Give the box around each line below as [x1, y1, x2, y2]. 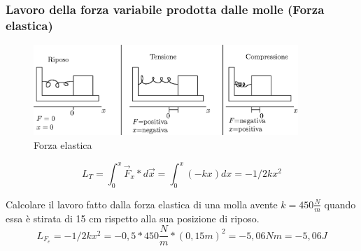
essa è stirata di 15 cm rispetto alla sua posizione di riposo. [6, 210, 260, 225]
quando [324, 196, 356, 211]
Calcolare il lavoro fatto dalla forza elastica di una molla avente [6, 196, 278, 211]
